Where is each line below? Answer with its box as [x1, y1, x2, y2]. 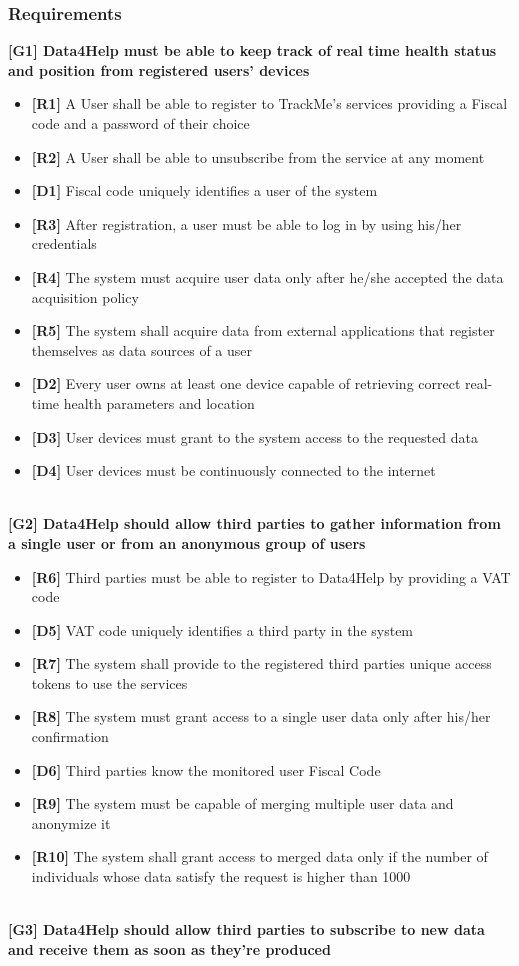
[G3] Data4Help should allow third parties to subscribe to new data [8, 919, 485, 940]
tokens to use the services [31, 672, 188, 693]
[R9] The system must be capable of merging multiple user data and [31, 793, 454, 814]
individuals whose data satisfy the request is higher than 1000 [31, 866, 411, 887]
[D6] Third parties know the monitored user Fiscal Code [31, 759, 381, 780]
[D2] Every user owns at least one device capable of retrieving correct [31, 373, 461, 394]
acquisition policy [31, 286, 139, 307]
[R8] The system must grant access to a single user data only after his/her [31, 706, 491, 727]
